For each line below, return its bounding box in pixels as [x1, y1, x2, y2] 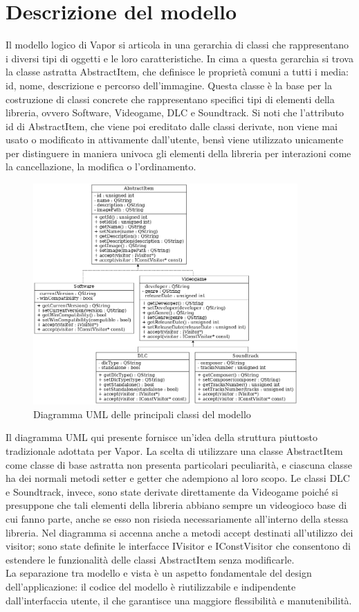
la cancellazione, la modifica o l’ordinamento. [6, 159, 196, 174]
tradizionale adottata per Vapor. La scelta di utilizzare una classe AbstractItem [6, 444, 343, 458]
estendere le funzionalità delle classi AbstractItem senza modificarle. [6, 552, 295, 566]
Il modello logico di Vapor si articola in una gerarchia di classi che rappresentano [6, 37, 349, 52]
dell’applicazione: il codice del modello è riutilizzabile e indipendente [6, 579, 296, 593]
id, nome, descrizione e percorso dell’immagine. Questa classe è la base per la [6, 78, 332, 92]
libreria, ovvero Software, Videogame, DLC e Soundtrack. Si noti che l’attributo [6, 105, 344, 120]
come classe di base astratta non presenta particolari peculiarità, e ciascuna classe [6, 457, 352, 471]
